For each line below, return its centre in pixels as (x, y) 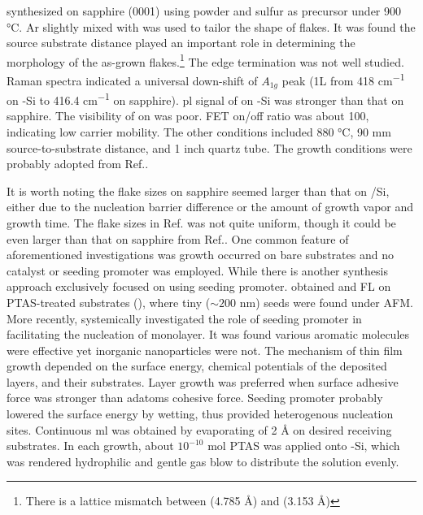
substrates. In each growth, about (90, 446)
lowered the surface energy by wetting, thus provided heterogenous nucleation (200, 414)
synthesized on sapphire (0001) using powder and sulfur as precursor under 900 (204, 11)
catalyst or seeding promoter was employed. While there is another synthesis (197, 270)
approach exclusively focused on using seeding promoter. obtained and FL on (199, 286)
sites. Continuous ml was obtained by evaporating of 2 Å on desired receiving (199, 429)
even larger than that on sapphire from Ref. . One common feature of (178, 238)
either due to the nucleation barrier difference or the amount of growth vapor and (210, 207)
